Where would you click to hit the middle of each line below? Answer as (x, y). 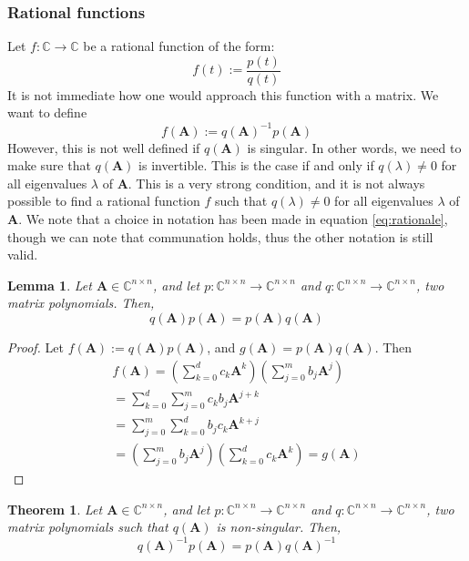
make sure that (49, 165)
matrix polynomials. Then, (81, 303)
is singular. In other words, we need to (354, 147)
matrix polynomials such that (88, 527)
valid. (23, 255)
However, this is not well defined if (104, 147)
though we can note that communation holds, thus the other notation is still (220, 236)
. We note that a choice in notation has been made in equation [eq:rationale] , (233, 218)
